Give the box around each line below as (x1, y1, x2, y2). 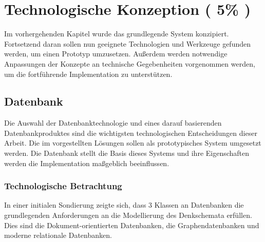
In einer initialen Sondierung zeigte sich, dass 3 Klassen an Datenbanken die (4, 199, 244, 210)
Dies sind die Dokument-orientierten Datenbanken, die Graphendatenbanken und (4, 219, 259, 230)
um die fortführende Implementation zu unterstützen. (4, 68, 173, 79)
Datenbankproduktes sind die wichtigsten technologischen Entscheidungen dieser (4, 127, 257, 138)
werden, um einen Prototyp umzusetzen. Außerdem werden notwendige (4, 48, 228, 59)
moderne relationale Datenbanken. (4, 230, 112, 240)
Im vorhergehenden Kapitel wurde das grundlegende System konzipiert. (4, 28, 229, 39)
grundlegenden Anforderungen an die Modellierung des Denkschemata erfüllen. (4, 210, 252, 220)
